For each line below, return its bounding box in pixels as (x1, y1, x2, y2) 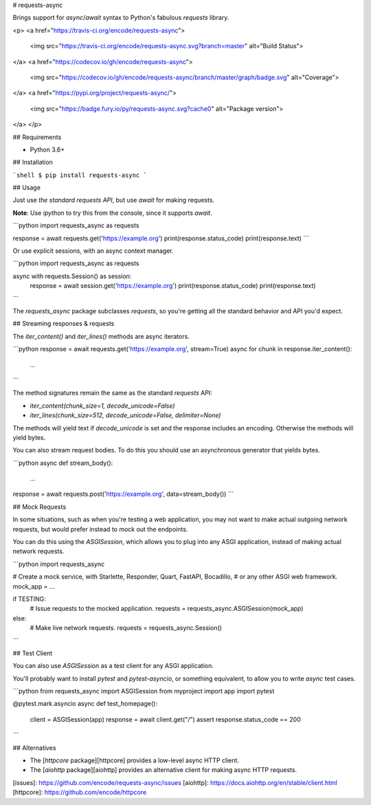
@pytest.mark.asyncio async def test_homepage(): (12, 700, 158, 708)
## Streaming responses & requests (12, 320, 115, 328)
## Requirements (12, 133, 62, 141)
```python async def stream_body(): (12, 459, 113, 467)
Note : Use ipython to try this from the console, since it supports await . (12, 209, 212, 217)
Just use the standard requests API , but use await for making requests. (12, 196, 215, 205)
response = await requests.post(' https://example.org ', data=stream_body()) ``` (12, 490, 234, 499)
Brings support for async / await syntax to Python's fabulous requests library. (12, 14, 229, 22)
